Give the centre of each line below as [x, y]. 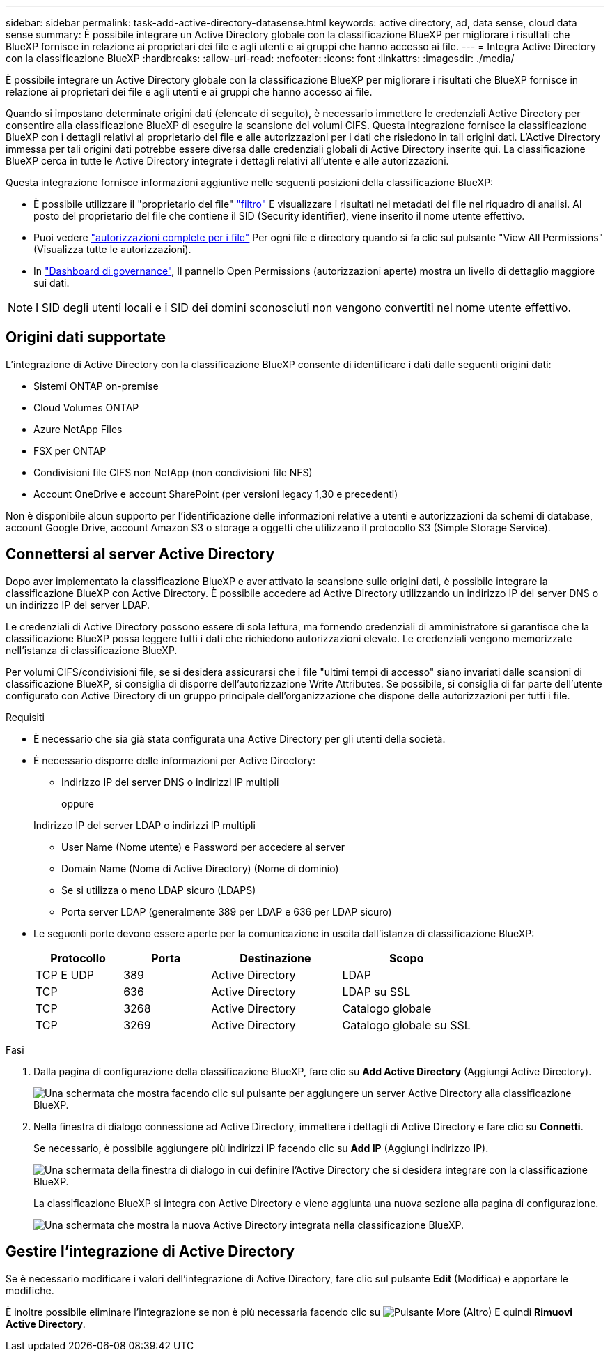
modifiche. [30, 1290]
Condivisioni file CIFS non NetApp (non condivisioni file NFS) [173, 472]
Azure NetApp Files [78, 429]
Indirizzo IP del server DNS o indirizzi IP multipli [170, 782]
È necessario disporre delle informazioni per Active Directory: [175, 760]
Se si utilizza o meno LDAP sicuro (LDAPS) [159, 890]
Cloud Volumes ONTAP [86, 407]
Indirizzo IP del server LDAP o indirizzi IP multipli [144, 825]
